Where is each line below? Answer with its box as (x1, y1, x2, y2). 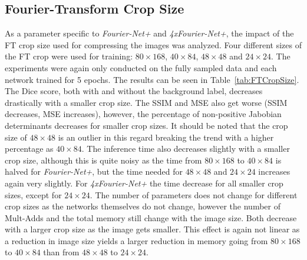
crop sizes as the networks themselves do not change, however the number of (5, 200, 280, 212)
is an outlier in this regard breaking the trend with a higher (58, 131, 274, 143)
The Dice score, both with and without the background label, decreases (5, 85, 263, 97)
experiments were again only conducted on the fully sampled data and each (5, 61, 277, 74)
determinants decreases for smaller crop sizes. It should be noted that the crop (5, 119, 288, 131)
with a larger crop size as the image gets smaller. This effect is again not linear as (5, 223, 300, 235)
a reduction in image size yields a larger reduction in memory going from (5, 234, 268, 246)
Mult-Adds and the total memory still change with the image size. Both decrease (5, 211, 297, 224)
